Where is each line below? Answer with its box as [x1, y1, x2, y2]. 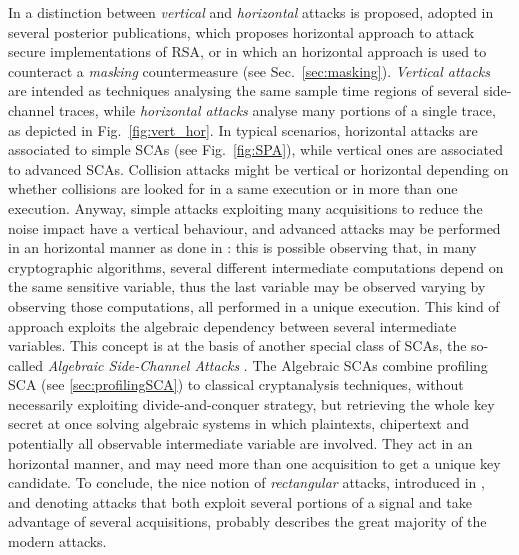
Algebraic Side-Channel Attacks [47, 354, 240, 375]
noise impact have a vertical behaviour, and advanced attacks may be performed [8, 217, 501, 238]
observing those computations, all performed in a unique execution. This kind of [8, 295, 500, 316]
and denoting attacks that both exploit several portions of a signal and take [8, 491, 472, 512]
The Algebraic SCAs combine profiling [252, 354, 488, 375]
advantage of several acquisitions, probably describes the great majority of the [8, 511, 487, 532]
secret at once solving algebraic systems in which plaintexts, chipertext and [8, 413, 469, 434]
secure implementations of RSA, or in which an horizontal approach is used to [8, 41, 487, 62]
